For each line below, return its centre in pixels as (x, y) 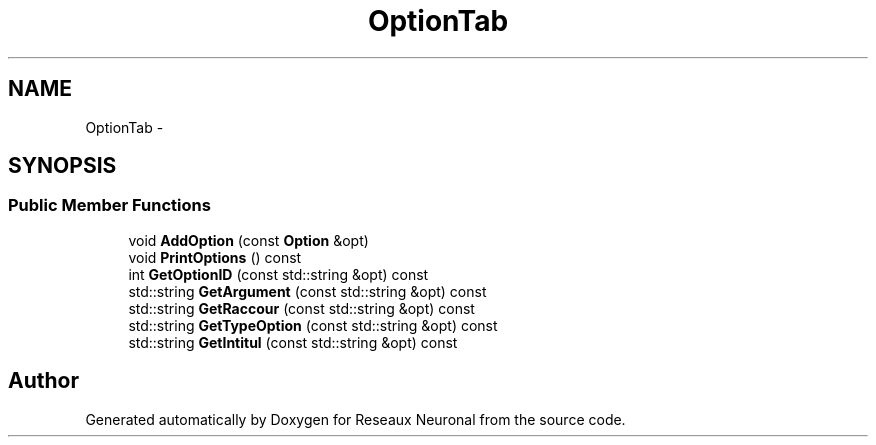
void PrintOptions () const (215, 257)
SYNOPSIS (62, 166)
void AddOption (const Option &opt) (248, 240)
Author (43, 381)
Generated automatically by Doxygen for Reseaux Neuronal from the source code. (355, 419)
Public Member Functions (109, 205)
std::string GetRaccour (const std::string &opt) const (301, 308)
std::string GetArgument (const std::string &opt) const (307, 291)
